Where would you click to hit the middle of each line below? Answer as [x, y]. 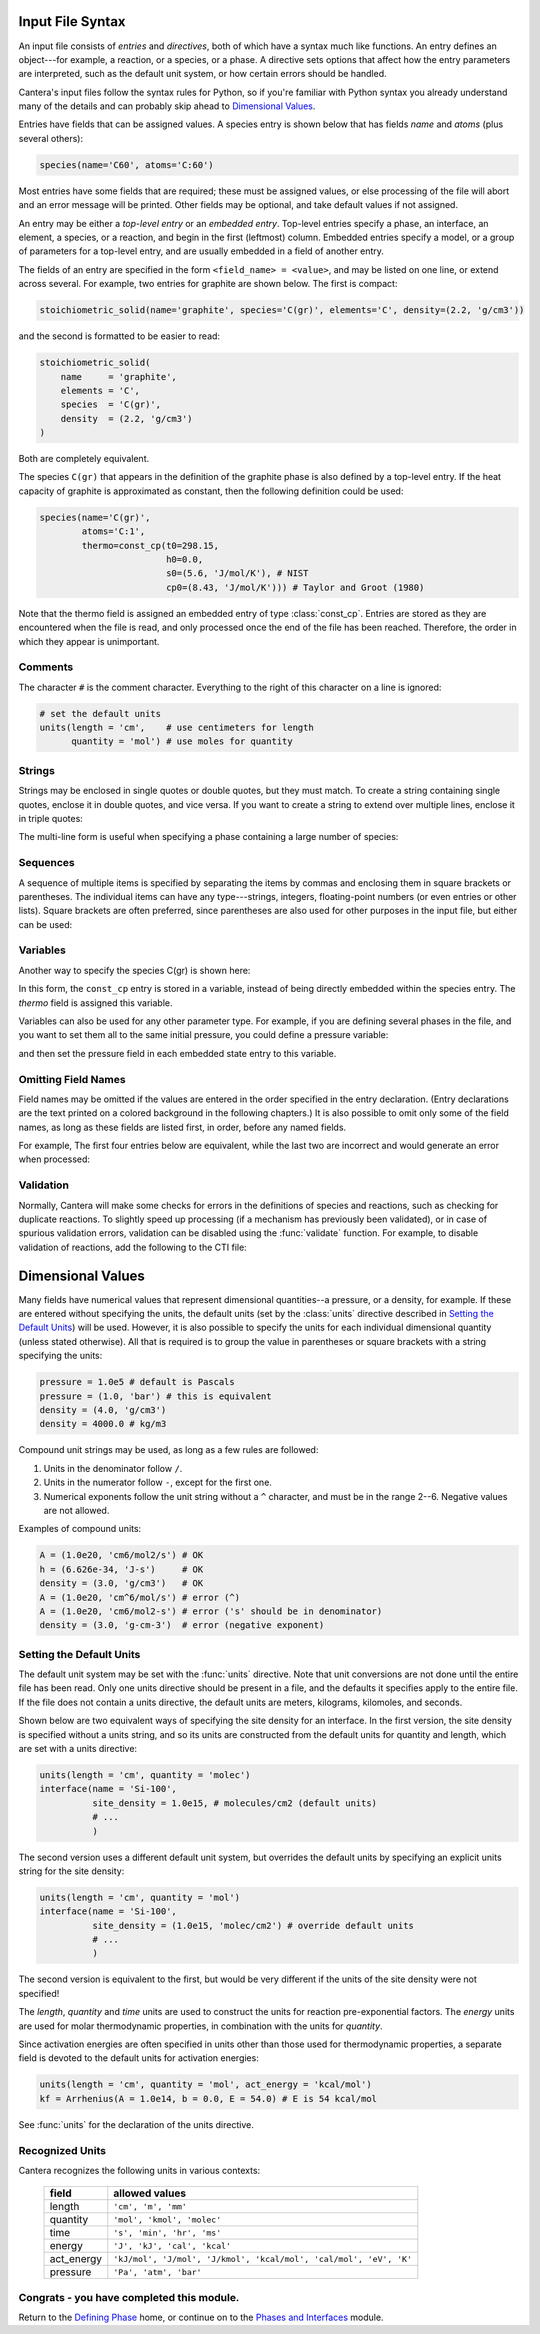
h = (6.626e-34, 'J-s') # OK [121, 1569]
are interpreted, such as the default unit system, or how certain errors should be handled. [202, 74]
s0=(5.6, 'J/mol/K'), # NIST [237, 573]
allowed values [150, 2193]
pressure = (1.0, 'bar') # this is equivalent [155, 1396]
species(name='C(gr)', [95, 517]
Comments [46, 667]
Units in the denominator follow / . [113, 1468]
